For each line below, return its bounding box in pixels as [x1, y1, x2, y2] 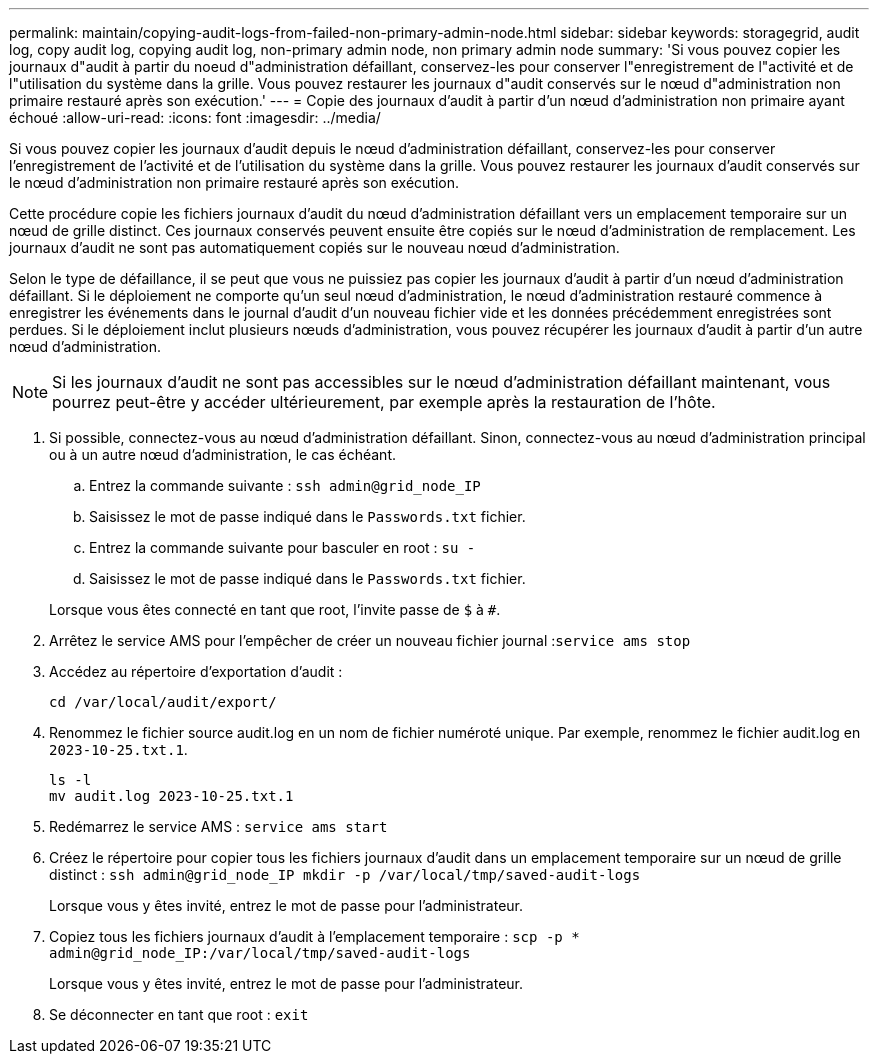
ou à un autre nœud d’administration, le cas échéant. [49, 446, 396, 463]
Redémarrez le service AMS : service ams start [49, 818, 388, 835]
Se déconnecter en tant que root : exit [49, 1006, 309, 1023]
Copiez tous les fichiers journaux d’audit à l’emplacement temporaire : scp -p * [49, 928, 580, 945]
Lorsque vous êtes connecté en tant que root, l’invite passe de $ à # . [49, 601, 501, 618]
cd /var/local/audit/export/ [49, 694, 277, 710]
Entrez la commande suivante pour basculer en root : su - [89, 539, 476, 556]
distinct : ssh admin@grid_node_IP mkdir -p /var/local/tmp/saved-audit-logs [49, 866, 641, 883]
